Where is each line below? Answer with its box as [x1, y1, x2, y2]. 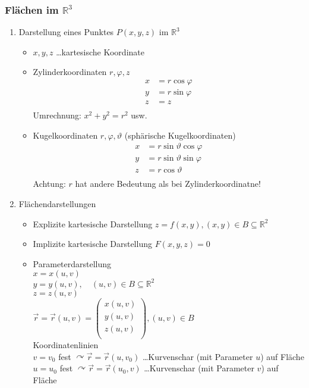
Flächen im [5, 2, 59, 17]
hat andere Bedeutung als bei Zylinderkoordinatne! [75, 177, 261, 190]
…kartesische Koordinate [56, 45, 144, 58]
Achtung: [33, 177, 66, 190]
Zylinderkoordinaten [33, 65, 107, 78]
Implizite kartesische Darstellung [33, 237, 152, 250]
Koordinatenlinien [33, 339, 99, 351]
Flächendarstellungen [18, 198, 96, 210]
